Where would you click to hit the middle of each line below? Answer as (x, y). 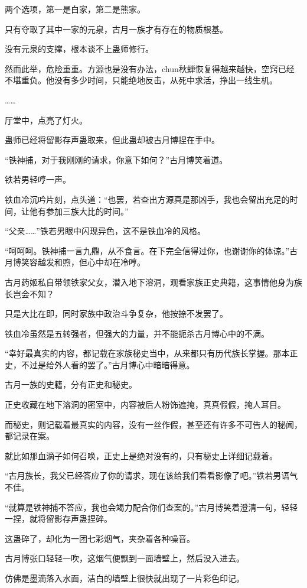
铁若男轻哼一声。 (38, 179)
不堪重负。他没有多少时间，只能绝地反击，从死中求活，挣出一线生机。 (141, 80)
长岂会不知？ (30, 293)
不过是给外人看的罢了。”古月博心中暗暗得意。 (108, 364)
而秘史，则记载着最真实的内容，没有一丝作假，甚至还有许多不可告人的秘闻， (153, 424)
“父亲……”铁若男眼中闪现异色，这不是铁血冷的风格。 (105, 231)
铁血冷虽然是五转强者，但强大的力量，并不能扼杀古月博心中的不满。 (137, 333)
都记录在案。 (30, 436)
